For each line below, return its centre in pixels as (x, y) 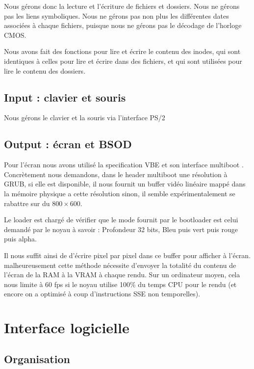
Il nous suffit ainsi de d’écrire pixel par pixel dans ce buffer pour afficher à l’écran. (127, 255)
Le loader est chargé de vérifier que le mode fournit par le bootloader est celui (121, 220)
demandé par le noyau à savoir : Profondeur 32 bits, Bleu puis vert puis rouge (121, 229)
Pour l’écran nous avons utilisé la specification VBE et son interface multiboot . (124, 165)
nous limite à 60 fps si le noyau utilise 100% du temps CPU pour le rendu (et (120, 284)
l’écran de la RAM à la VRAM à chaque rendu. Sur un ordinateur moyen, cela (122, 275)
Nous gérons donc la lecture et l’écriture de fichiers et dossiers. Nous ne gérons (122, 6)
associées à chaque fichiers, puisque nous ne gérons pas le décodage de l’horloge (123, 25)
